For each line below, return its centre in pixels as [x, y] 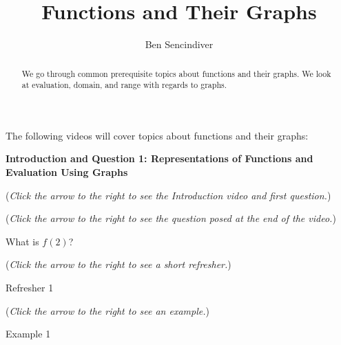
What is [22, 241]
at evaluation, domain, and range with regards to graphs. [124, 85]
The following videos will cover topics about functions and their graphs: [157, 135]
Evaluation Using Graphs [67, 172]
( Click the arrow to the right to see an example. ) [107, 310]
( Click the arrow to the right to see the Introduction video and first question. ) [168, 195]
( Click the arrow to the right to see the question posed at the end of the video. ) [171, 218]
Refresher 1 [30, 287]
